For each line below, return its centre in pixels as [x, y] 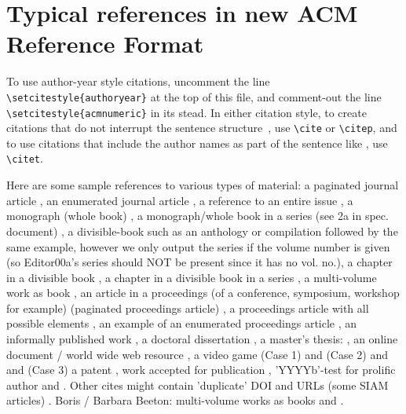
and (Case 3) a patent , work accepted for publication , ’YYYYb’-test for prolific [201, 370]
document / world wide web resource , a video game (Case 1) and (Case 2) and [198, 354]
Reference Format [105, 44]
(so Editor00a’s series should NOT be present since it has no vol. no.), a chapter [199, 262]
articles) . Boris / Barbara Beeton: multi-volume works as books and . [175, 400]
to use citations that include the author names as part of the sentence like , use [197, 143]
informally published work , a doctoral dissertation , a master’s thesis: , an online [202, 339]
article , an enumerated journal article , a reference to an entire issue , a [180, 200]
